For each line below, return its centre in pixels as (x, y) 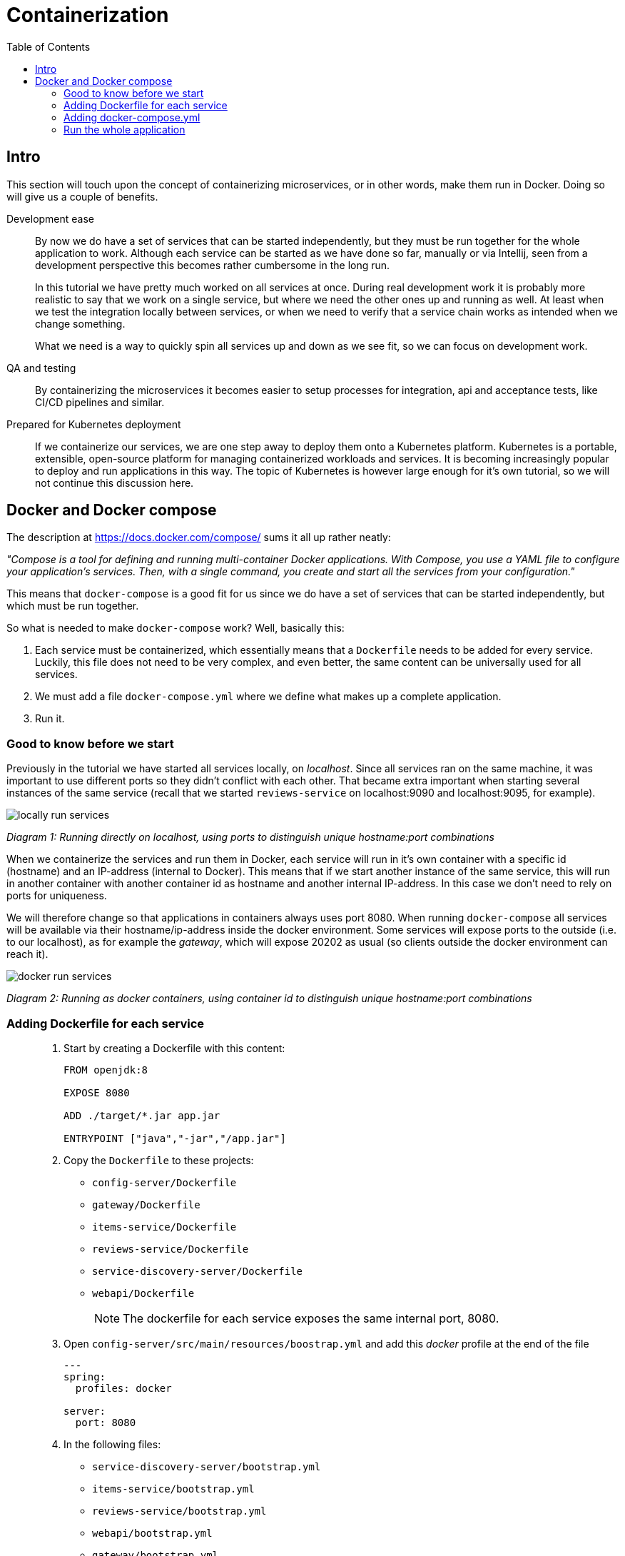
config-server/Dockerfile (164, 1182)
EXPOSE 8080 (97, 1092)
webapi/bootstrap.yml (152, 1533)
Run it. (50, 719)
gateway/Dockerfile (146, 1204)
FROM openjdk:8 (106, 1070)
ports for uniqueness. (57, 896)
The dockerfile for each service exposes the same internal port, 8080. (311, 1318)
